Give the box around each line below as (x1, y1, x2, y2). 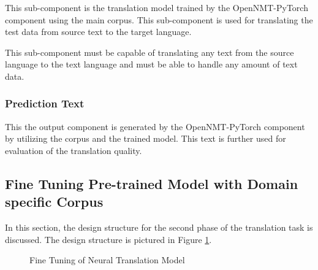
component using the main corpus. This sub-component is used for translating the (5, 13, 313, 26)
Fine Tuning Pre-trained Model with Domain (5, 174, 298, 193)
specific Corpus (5, 192, 104, 211)
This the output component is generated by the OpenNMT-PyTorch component (5, 120, 305, 133)
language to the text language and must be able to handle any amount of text (5, 58, 298, 71)
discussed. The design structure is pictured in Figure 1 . (5, 233, 212, 245)
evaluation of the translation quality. (5, 144, 142, 156)
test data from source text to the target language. (5, 25, 192, 38)
